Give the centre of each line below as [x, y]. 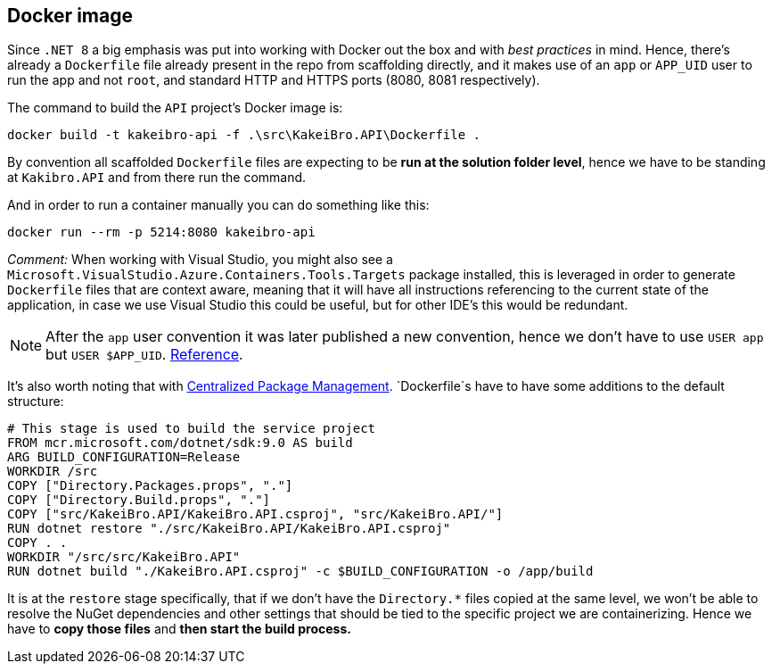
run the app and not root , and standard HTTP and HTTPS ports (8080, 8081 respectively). [274, 80]
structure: [36, 402]
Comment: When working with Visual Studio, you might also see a [200, 260]
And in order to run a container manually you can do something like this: [218, 205]
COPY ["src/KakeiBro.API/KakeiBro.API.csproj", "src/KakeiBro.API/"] [255, 514]
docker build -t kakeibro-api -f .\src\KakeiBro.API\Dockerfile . [244, 135]
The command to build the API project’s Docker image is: [175, 108]
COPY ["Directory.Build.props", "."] [139, 500]
